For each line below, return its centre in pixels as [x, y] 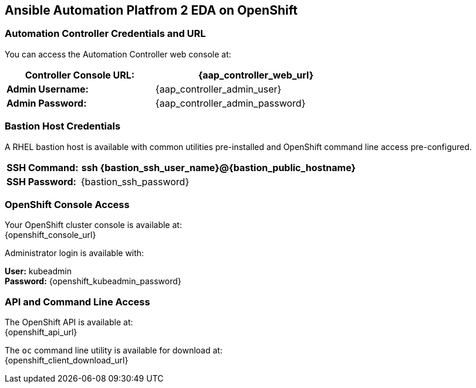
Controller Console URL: [80, 75]
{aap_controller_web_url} [256, 75]
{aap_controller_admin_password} [230, 103]
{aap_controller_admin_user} [218, 89]
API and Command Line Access [77, 302]
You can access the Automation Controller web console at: [118, 54]
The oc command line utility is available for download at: [114, 350]
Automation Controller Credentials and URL [105, 34]
